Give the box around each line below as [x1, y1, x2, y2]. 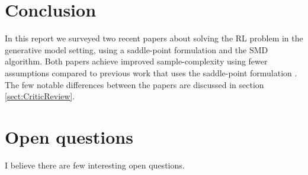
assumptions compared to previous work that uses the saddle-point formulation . [5, 66, 297, 79]
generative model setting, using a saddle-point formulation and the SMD [5, 43, 268, 56]
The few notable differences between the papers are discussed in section [5, 78, 264, 90]
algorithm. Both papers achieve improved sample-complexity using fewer [5, 55, 268, 67]
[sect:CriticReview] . [5, 90, 75, 102]
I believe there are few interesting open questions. [5, 158, 185, 171]
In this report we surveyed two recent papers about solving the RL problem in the [5, 32, 303, 44]
